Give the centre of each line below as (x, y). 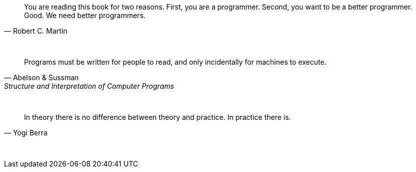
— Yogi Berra (26, 133)
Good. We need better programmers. (85, 15)
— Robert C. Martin (36, 31)
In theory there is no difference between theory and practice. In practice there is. (158, 117)
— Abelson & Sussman (42, 77)
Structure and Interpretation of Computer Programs (89, 86)
